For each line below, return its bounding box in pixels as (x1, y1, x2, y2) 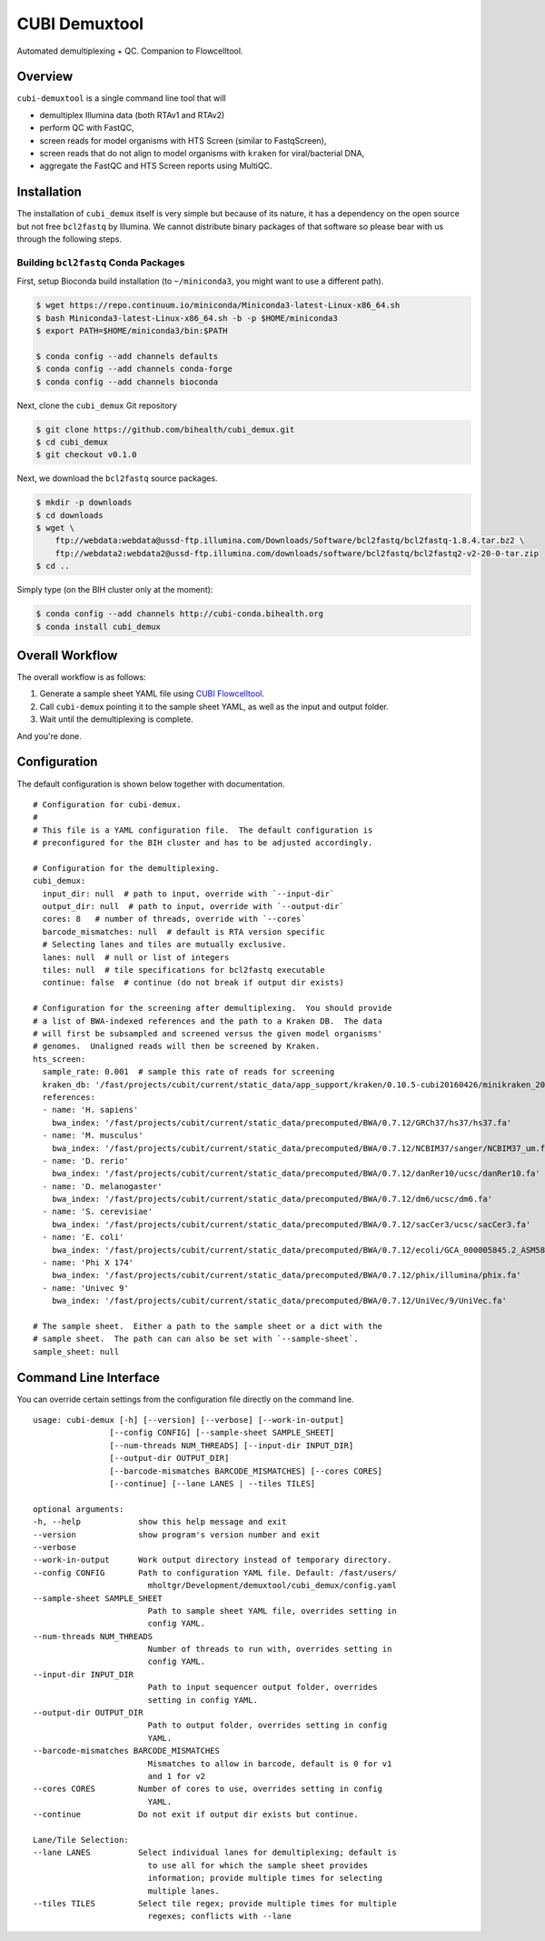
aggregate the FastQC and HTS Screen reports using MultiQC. (39, 160, 272, 172)
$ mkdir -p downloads (35, 497, 133, 508)
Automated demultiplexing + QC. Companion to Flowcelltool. (16, 45, 243, 56)
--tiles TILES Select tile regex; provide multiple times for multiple (33, 1898, 397, 1908)
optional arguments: (33, 1504, 124, 1514)
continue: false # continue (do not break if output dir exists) (42, 977, 344, 988)
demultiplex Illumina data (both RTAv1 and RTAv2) (39, 109, 225, 120)
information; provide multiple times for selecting (147, 1873, 383, 1884)
